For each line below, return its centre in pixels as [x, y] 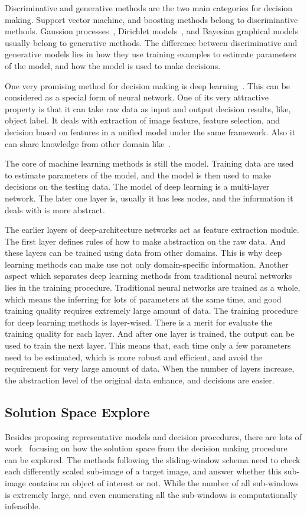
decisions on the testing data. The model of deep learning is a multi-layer [137, 186]
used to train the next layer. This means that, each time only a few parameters [148, 345]
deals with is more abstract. [55, 209]
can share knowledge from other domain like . [88, 143]
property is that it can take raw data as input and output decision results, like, [148, 108]
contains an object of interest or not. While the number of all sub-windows [164, 482]
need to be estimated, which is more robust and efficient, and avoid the [133, 357]
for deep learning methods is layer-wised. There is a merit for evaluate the [139, 322]
